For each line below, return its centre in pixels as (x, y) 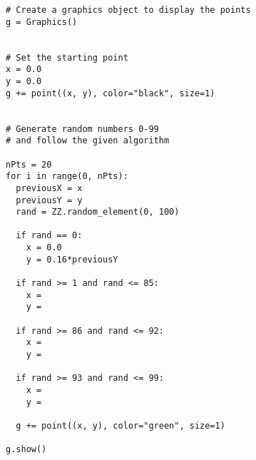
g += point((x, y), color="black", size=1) (111, 93)
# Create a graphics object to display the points (128, 10)
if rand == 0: (49, 236)
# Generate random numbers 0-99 (82, 129)
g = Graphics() (42, 22)
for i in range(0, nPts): (67, 177)
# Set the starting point (67, 57)
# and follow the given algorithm (88, 141)
